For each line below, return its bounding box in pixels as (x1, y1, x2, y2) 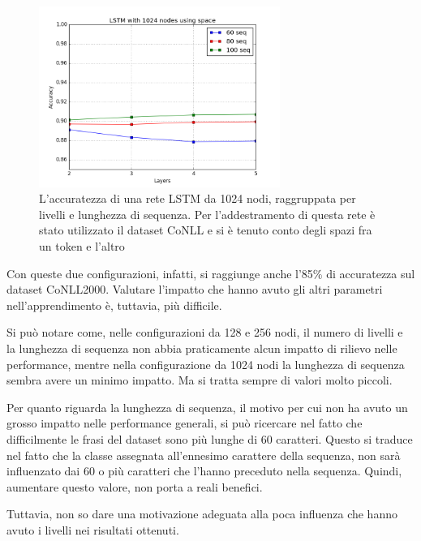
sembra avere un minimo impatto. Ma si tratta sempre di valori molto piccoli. (6, 371, 393, 389)
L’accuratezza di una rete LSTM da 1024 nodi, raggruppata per (39, 190, 356, 207)
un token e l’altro (39, 237, 125, 254)
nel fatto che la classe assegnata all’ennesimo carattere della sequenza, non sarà (6, 446, 401, 463)
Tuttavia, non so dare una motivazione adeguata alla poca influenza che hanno (6, 505, 397, 522)
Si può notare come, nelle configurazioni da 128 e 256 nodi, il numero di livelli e (6, 324, 403, 341)
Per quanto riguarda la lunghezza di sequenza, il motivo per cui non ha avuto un (6, 398, 408, 415)
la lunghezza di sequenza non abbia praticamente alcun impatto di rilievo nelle (6, 339, 397, 356)
